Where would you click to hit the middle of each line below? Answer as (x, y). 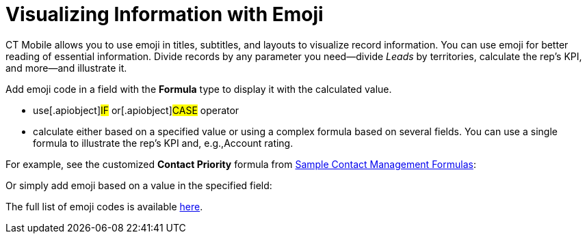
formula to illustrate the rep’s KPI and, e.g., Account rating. (163, 143)
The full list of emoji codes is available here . (104, 206)
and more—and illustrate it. (66, 68)
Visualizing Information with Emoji (165, 14)
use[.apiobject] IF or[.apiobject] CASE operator (136, 110)
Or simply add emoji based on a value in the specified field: (139, 185)
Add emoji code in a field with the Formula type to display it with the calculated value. (199, 89)
